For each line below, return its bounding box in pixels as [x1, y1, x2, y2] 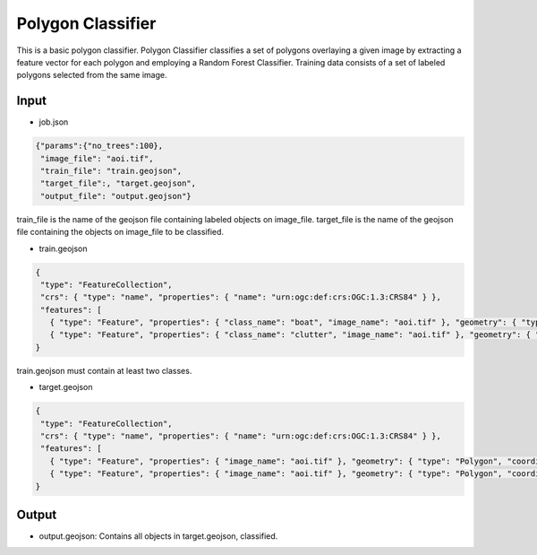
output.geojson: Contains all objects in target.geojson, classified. [38, 531, 278, 542]
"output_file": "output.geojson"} [40, 191, 192, 201]
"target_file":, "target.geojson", [40, 178, 197, 188]
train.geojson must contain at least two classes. [16, 365, 192, 376]
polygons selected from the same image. [16, 70, 167, 81]
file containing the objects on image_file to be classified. [16, 227, 224, 238]
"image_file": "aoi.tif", [40, 153, 154, 163]
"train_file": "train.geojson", [40, 166, 183, 176]
